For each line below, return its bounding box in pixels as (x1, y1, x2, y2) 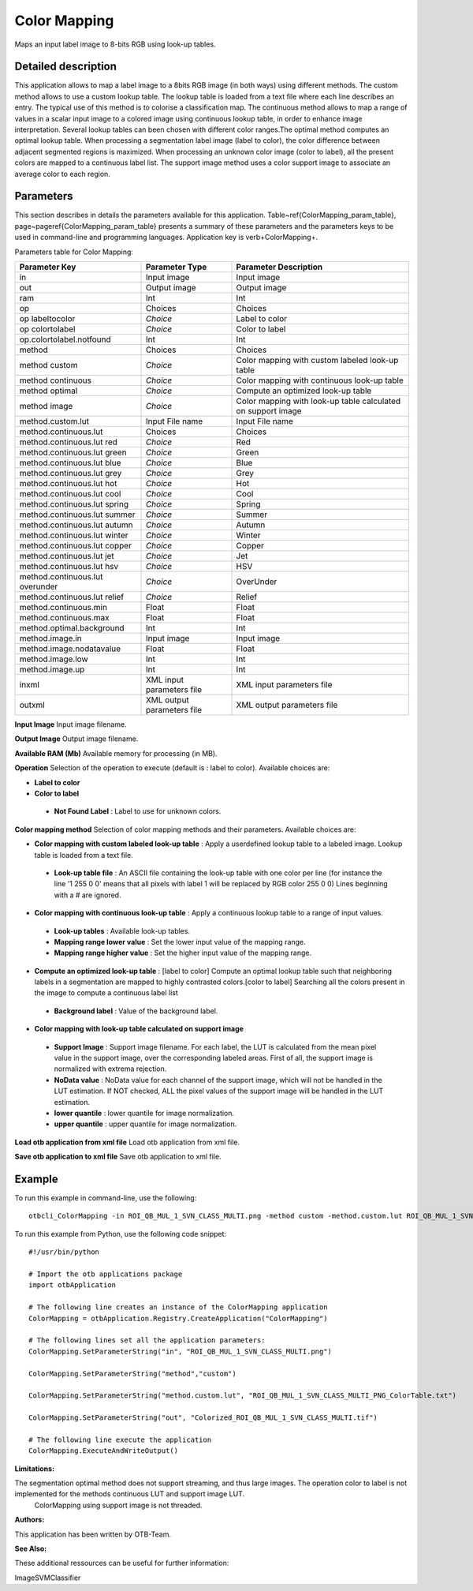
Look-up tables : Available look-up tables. (54, 926, 191, 935)
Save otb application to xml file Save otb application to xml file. (14, 1152, 222, 1162)
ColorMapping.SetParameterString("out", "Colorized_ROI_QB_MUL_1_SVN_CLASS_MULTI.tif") (28, 1413, 378, 1422)
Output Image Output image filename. (14, 734, 139, 743)
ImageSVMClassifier (14, 1573, 81, 1582)
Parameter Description (236, 261, 323, 272)
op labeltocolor (19, 313, 76, 324)
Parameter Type (145, 261, 207, 272)
